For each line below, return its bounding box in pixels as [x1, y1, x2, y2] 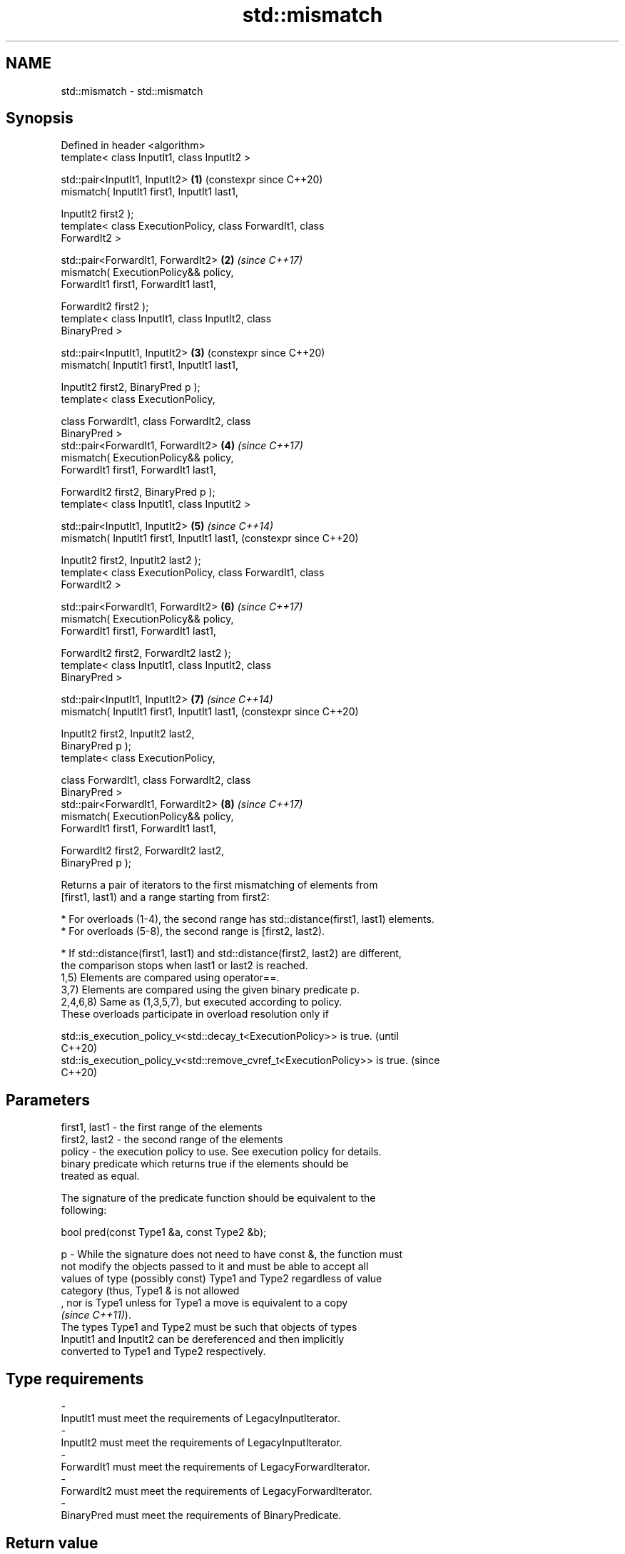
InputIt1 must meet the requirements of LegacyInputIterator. [61, 1412, 340, 1425]
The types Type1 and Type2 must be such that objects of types [61, 1321, 357, 1334]
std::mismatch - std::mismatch [61, 84, 203, 97]
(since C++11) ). [61, 1309, 131, 1322]
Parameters [6, 1090, 90, 1109]
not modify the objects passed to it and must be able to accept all [61, 1260, 369, 1273]
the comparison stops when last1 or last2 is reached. [61, 959, 308, 972]
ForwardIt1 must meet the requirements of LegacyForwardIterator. [61, 1461, 370, 1473]
